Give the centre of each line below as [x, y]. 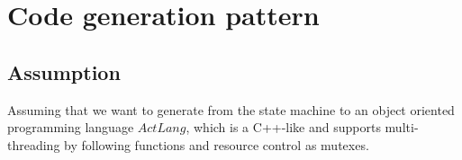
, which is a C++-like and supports [283, 127]
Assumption [64, 71]
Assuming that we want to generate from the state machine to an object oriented [231, 109]
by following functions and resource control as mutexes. [217, 144]
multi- [402, 127]
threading [34, 144]
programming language [71, 127]
